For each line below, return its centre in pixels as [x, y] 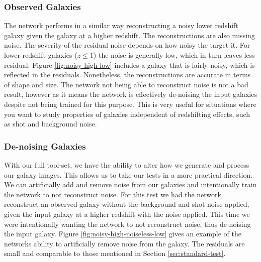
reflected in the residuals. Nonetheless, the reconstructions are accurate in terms [127, 75]
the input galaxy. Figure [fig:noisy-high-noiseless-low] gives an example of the [123, 234]
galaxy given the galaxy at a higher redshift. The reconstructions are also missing [129, 35]
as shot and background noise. [51, 124]
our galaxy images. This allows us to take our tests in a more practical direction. [128, 174]
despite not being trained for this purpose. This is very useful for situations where [130, 104]
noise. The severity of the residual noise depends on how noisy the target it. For [127, 45]
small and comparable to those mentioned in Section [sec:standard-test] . [115, 253]
